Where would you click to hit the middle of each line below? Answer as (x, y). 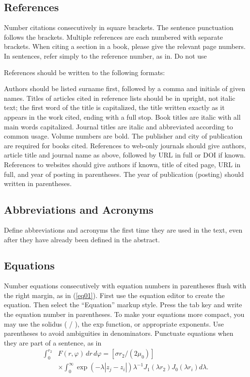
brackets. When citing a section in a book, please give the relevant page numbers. (125, 46)
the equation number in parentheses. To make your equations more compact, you (124, 314)
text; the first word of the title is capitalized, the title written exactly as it (114, 107)
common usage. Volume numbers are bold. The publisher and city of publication (123, 136)
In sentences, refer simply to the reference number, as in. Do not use (105, 55)
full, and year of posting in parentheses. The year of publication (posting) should (124, 174)
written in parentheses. (38, 183)
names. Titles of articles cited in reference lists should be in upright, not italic (120, 98)
